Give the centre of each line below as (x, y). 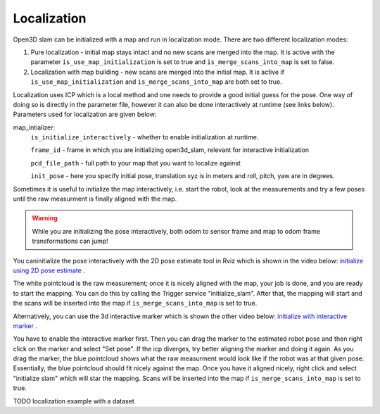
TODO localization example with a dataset (74, 401)
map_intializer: (34, 127)
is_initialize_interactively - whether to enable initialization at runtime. (145, 137)
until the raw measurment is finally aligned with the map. (95, 199)
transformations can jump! (70, 241)
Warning (45, 218)
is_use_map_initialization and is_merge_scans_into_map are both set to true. (157, 82)
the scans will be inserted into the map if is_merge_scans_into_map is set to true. (135, 303)
